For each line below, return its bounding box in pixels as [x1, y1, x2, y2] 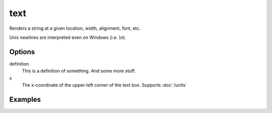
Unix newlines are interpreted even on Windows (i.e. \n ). [9, 34, 126, 40]
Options [9, 47, 35, 56]
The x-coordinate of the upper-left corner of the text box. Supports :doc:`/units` [22, 82, 187, 88]
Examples [9, 95, 41, 103]
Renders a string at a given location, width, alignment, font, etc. [9, 25, 141, 31]
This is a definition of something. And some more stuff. [22, 68, 136, 74]
